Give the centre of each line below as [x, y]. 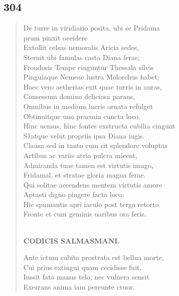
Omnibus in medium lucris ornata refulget [88, 106]
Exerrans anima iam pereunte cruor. [79, 287]
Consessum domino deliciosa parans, [79, 96]
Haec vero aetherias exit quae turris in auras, [93, 86]
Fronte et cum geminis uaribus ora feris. [85, 214]
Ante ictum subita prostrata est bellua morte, [94, 257]
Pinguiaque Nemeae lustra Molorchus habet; [91, 77]
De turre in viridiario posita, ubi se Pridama [92, 28]
